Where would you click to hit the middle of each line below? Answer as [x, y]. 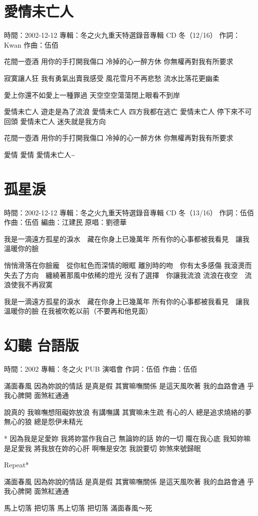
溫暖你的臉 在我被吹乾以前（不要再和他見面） [78, 311]
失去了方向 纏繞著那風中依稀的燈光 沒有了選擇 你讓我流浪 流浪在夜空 [121, 275]
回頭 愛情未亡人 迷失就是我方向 [55, 121]
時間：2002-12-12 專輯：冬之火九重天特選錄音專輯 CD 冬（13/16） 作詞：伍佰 [129, 212]
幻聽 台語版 [41, 345]
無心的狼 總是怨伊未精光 [43, 421]
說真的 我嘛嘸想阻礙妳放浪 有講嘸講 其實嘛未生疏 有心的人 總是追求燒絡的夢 [128, 412]
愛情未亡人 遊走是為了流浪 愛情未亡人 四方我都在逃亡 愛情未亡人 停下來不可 [128, 111]
